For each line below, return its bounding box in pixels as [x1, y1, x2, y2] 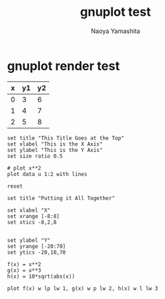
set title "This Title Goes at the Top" [7, 135, 125, 142]
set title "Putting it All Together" [7, 195, 115, 201]
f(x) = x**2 [7, 261, 41, 268]
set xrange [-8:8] [7, 212, 60, 220]
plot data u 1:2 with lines [7, 170, 88, 177]
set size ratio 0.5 [7, 153, 63, 159]
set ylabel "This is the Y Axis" [7, 146, 103, 153]
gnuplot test [80, 4, 151, 20]
